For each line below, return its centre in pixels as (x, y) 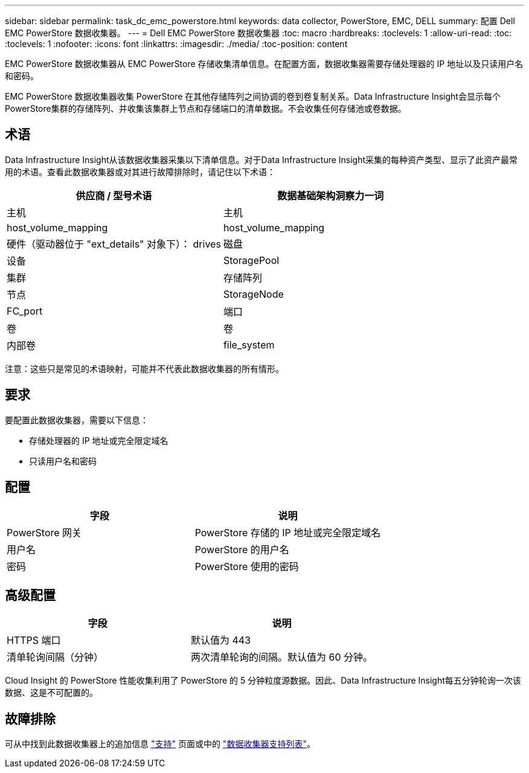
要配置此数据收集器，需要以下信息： (77, 420)
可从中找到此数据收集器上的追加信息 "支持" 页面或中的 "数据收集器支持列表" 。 (160, 744)
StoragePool (251, 260)
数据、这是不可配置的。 (51, 693)
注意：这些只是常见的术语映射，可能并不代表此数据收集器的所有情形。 (144, 368)
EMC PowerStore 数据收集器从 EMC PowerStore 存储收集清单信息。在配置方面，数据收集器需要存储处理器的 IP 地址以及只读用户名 (264, 64)
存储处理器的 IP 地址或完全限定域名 (99, 440)
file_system (249, 345)
